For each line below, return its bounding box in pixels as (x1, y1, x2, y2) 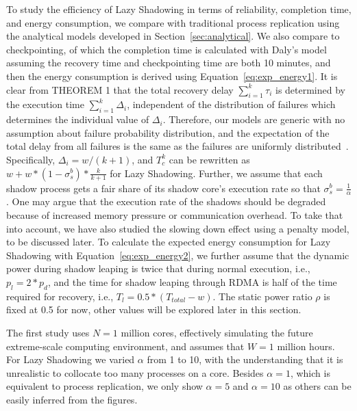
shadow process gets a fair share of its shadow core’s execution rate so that (6, 181, 321, 195)
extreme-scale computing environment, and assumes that (6, 339, 245, 353)
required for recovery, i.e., (6, 289, 114, 303)
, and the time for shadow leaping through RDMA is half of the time (48, 274, 337, 289)
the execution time (6, 97, 84, 111)
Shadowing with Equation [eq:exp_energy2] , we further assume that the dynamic (6, 248, 349, 262)
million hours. (277, 339, 335, 353)
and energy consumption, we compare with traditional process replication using (6, 15, 340, 29)
